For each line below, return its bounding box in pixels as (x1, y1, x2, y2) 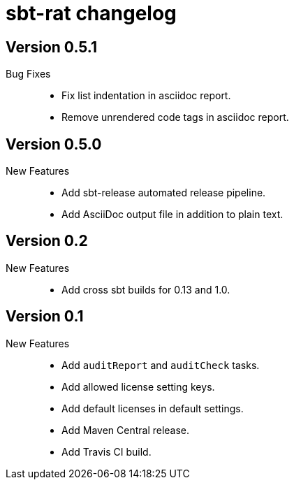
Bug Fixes (6, 68, 51, 80)
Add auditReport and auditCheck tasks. (61, 359, 260, 371)
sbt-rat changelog (6, 1, 177, 25)
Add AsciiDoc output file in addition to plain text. (61, 208, 284, 221)
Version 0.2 (6, 232, 88, 250)
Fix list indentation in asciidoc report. (61, 89, 231, 102)
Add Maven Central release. (61, 424, 190, 436)
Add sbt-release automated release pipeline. (61, 187, 266, 199)
